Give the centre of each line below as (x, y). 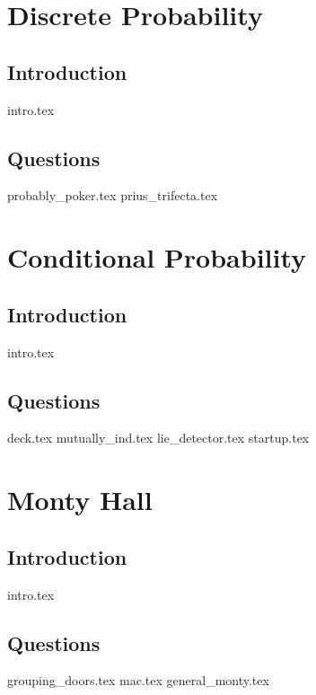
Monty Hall (80, 500)
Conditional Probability (157, 257)
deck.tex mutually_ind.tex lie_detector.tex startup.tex (158, 438)
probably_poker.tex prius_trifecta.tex (113, 195)
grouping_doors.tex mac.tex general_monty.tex (138, 680)
